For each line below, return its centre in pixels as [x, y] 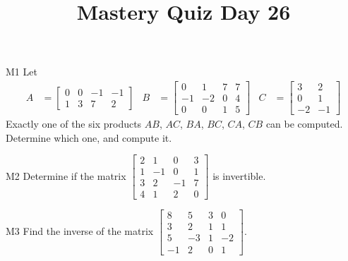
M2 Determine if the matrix [66, 175]
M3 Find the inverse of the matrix [80, 230]
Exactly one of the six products [74, 124]
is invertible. [239, 175]
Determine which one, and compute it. [89, 137]
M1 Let [22, 72]
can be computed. [304, 124]
